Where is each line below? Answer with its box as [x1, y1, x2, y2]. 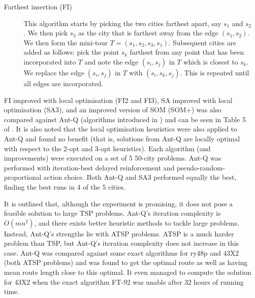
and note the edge [84, 56, 139, 66]
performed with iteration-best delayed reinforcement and [4, 162, 175, 172]
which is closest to [183, 56, 238, 66]
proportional [4, 172, 41, 182]
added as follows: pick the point [24, 47, 119, 57]
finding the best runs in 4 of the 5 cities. [4, 181, 126, 192]
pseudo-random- [177, 162, 225, 172]
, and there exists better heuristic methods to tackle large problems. [34, 217, 239, 228]
